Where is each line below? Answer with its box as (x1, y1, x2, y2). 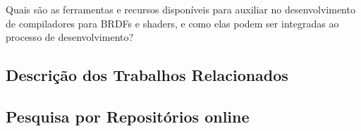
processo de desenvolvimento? (6, 30, 134, 44)
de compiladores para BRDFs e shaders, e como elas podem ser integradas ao (6, 15, 339, 30)
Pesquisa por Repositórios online (6, 105, 250, 127)
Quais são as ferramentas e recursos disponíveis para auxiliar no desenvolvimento (6, 2, 355, 16)
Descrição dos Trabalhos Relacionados (6, 64, 288, 86)
